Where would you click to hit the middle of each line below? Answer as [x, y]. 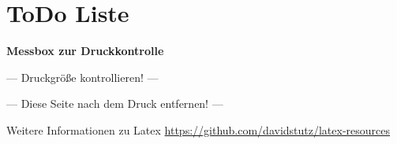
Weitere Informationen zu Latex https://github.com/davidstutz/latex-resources [198, 129]
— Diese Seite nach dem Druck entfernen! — [115, 103]
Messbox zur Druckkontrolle [85, 51]
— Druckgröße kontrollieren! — [82, 77]
